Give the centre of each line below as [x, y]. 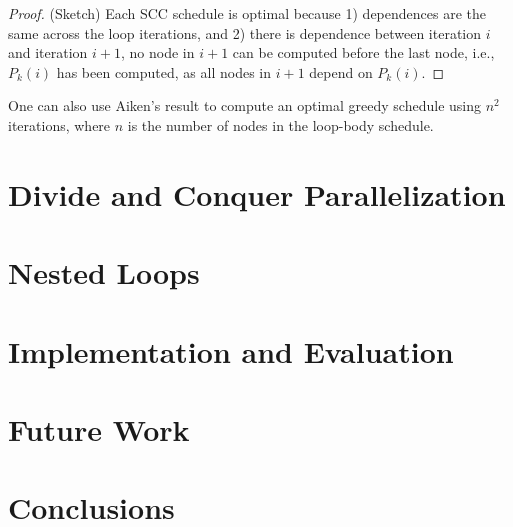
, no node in [158, 52]
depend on [341, 71]
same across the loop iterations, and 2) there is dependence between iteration [245, 32]
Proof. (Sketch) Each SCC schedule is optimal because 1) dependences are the [247, 13]
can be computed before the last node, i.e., [363, 52]
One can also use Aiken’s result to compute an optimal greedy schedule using [245, 105]
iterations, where [59, 124]
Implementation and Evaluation [231, 350]
